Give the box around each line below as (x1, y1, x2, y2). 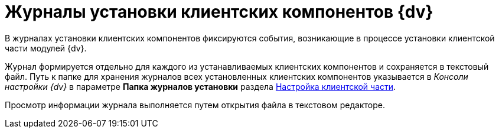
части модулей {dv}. (5, 43, 87, 53)
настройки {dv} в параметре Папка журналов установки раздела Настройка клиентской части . (5, 81, 396, 92)
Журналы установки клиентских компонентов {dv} (5, 2, 433, 22)
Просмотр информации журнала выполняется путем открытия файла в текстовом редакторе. (5, 99, 385, 110)
